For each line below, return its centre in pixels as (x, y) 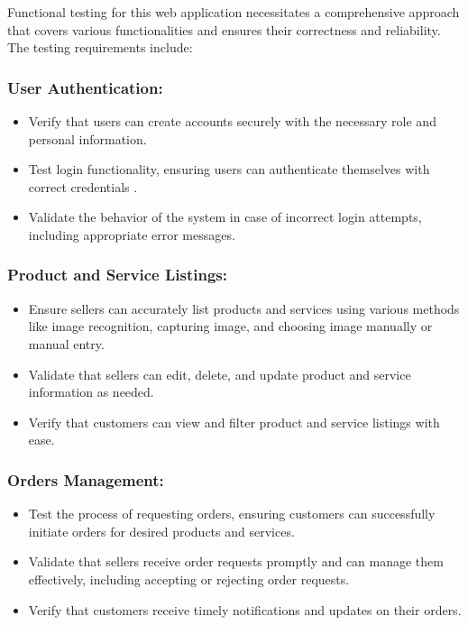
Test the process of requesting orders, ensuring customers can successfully (232, 514)
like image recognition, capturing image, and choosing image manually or (230, 326)
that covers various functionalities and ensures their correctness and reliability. (224, 29)
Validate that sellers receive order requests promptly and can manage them (236, 561)
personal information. (87, 138)
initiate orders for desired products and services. (161, 531)
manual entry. (66, 343)
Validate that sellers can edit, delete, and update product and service (220, 374)
